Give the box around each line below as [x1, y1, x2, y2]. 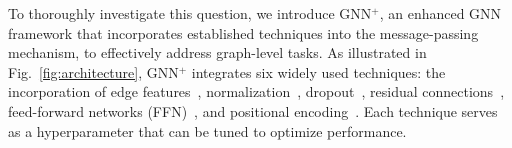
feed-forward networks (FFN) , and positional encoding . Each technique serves [8, 100, 498, 121]
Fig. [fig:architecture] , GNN [8, 61, 179, 82]
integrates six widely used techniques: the [191, 61, 446, 82]
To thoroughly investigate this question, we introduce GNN [8, 3, 372, 23]
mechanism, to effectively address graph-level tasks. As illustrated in [8, 42, 427, 63]
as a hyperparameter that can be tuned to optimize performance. [8, 120, 407, 141]
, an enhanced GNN [379, 3, 502, 23]
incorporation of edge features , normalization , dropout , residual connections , [8, 81, 505, 102]
